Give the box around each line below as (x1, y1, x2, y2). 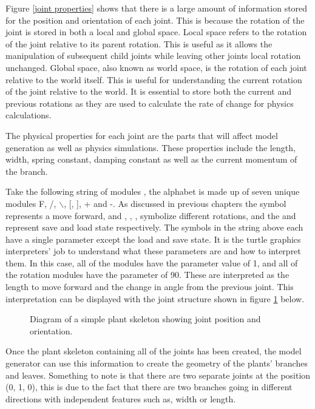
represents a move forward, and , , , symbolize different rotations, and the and (5, 209, 296, 221)
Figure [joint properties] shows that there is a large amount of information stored (5, 2, 308, 14)
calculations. (5, 109, 52, 121)
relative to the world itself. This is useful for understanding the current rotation (5, 73, 302, 86)
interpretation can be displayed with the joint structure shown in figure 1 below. (5, 292, 305, 305)
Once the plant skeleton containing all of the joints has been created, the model (5, 345, 302, 357)
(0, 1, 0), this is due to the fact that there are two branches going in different (5, 380, 293, 393)
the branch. (5, 164, 48, 177)
